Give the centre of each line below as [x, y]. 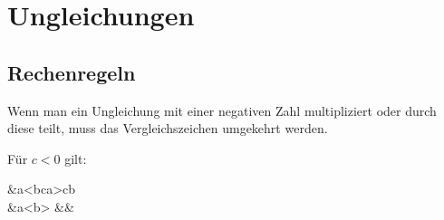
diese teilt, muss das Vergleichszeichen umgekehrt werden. [168, 128]
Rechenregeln [72, 72]
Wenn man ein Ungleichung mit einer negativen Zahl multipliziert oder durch [222, 110]
